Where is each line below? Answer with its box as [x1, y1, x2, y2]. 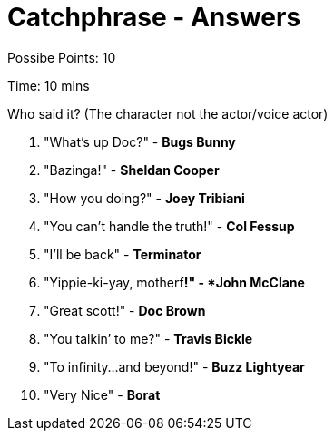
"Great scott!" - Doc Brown [44, 302, 206, 318]
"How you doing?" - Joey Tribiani [44, 190, 245, 206]
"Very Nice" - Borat [44, 386, 161, 403]
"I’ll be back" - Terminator [44, 246, 201, 262]
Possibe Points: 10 [7, 49, 116, 65]
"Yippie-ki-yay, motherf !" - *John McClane [44, 274, 305, 290]
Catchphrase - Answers [7, 2, 301, 33]
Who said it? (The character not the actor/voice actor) [7, 105, 329, 122]
